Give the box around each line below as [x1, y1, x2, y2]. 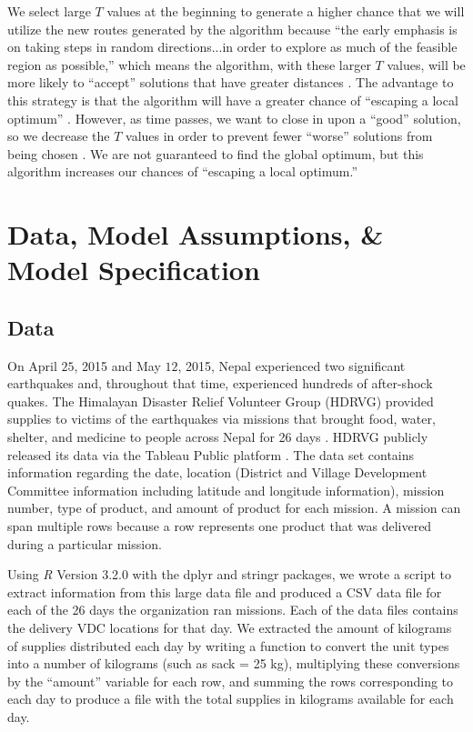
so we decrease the [7, 126, 110, 145]
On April [7, 356, 57, 375]
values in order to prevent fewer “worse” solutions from [126, 126, 433, 145]
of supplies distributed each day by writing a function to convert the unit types [7, 636, 449, 655]
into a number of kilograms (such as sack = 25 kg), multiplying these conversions [7, 654, 460, 673]
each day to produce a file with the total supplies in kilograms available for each [7, 689, 454, 708]
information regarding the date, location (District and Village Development [7, 463, 428, 482]
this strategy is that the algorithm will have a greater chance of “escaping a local [7, 90, 458, 109]
